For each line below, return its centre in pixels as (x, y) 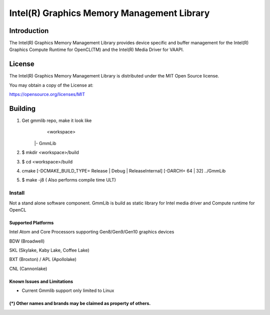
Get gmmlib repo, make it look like (57, 120)
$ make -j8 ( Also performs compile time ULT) (69, 180)
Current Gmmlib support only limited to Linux (68, 290)
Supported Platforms (31, 222)
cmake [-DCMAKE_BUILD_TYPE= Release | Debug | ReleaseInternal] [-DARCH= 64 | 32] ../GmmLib (124, 171)
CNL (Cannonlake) (28, 268)
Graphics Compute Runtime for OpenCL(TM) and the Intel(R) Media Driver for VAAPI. (96, 49)
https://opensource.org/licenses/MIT (47, 94)
